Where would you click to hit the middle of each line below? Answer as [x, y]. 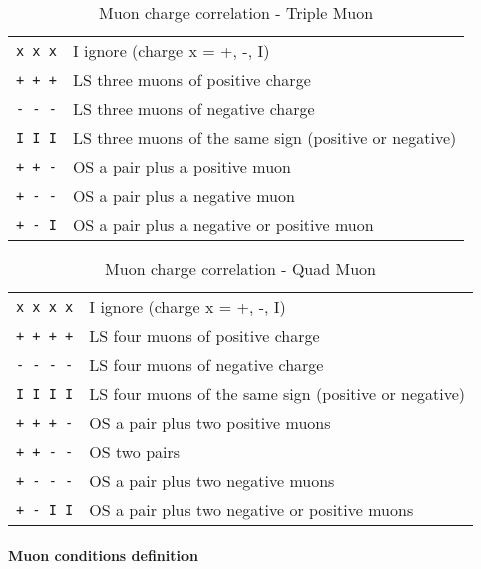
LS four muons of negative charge [206, 364]
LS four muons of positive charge [204, 335]
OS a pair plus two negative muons [212, 480]
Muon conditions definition [103, 554]
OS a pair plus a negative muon [183, 195]
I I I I [45, 393]
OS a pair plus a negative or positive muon [223, 224]
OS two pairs [135, 451]
